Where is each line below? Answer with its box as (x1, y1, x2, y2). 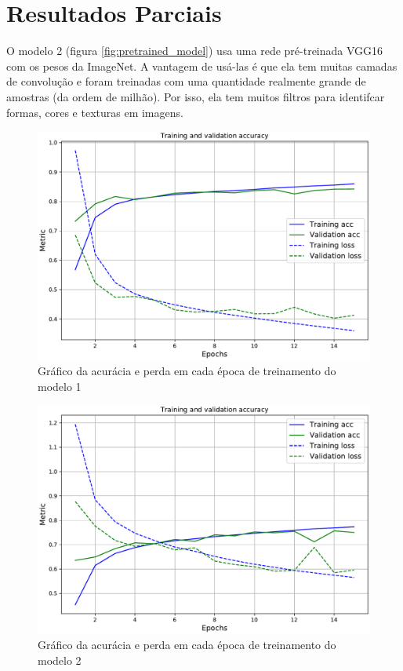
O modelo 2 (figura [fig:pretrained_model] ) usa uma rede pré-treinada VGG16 (6, 42, 383, 59)
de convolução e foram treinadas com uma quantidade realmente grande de (6, 73, 366, 89)
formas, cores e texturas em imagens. (6, 104, 183, 120)
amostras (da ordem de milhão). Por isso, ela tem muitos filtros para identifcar (6, 88, 385, 104)
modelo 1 (38, 377, 82, 394)
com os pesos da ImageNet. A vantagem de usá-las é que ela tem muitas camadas (6, 57, 398, 74)
